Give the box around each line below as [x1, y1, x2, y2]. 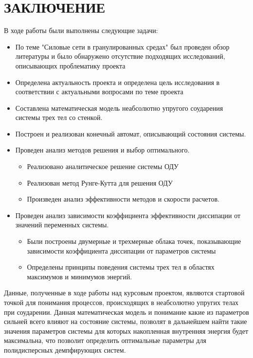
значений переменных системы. [15, 220, 109, 230]
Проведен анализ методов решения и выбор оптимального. [15, 145, 190, 155]
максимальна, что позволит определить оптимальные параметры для [4, 335, 206, 345]
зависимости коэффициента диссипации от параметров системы [27, 245, 216, 256]
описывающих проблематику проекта [15, 60, 126, 70]
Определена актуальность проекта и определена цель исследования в [15, 77, 220, 87]
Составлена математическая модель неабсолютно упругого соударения [15, 102, 223, 113]
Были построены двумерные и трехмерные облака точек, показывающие [27, 236, 241, 246]
